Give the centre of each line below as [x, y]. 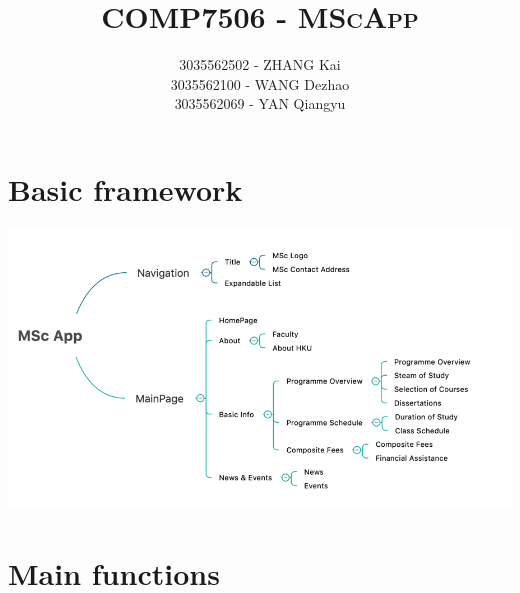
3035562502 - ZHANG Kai [260, 64]
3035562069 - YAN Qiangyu [260, 103]
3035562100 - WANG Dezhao [260, 83]
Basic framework [125, 188]
